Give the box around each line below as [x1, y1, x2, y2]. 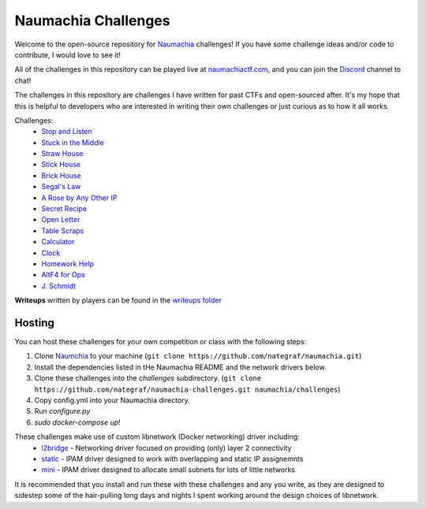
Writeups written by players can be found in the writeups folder [14, 295, 222, 305]
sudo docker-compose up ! [34, 418, 121, 427]
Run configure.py [34, 407, 91, 416]
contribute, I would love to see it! [14, 50, 121, 59]
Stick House [41, 160, 81, 169]
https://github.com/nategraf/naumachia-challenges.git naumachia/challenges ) [34, 385, 341, 394]
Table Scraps [41, 225, 84, 236]
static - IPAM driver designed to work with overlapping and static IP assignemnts [41, 454, 304, 463]
